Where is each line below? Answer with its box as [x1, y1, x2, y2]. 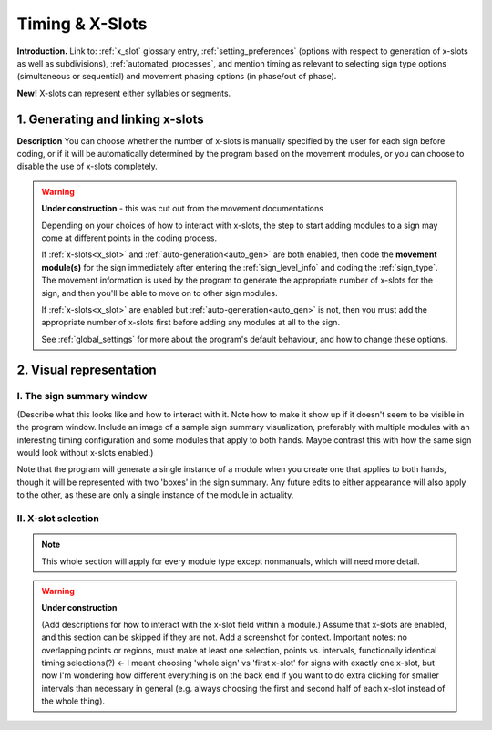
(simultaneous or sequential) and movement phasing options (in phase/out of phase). [16, 71, 337, 82]
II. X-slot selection [16, 511, 99, 524]
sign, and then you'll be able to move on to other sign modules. [41, 287, 278, 298]
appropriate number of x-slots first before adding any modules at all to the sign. [41, 317, 341, 328]
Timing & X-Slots [16, 14, 148, 34]
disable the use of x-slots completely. [16, 160, 159, 172]
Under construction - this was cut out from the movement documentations [41, 203, 323, 214]
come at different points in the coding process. [41, 232, 218, 243]
